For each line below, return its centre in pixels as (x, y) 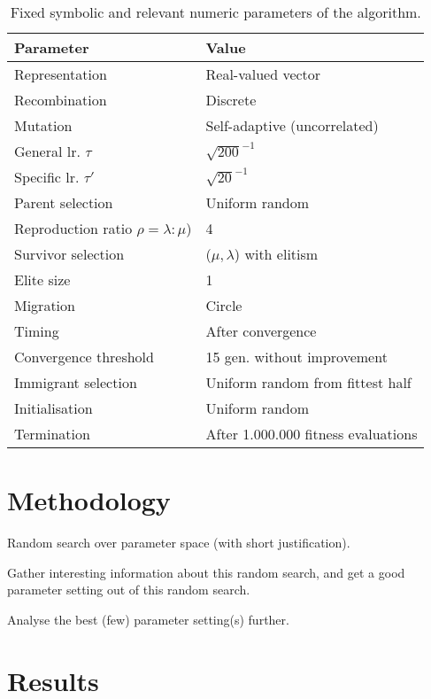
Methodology (89, 500)
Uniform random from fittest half (308, 382)
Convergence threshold (84, 357)
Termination (52, 434)
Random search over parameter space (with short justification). (179, 543)
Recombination (61, 100)
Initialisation (54, 408)
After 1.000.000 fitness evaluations (312, 434)
